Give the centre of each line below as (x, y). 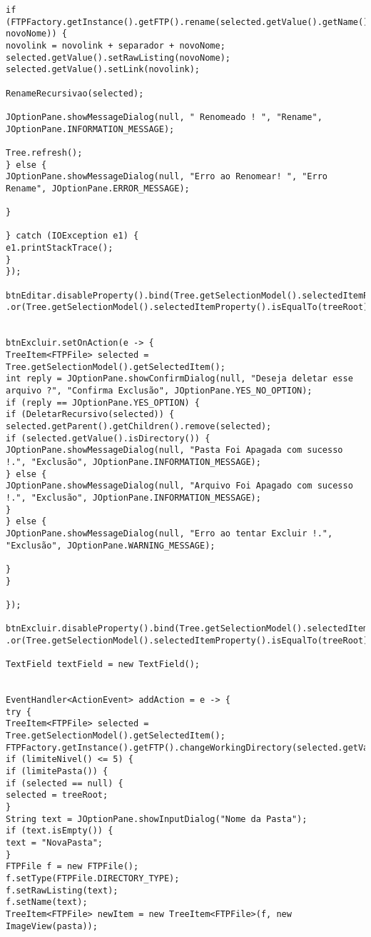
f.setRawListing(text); (62, 890)
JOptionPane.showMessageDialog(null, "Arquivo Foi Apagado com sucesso (179, 486)
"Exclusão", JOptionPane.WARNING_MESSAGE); (111, 545)
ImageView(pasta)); (52, 926)
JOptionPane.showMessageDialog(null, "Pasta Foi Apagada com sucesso (174, 450)
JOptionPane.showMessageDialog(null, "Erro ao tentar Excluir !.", (169, 533)
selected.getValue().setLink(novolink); (103, 70)
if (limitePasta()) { (57, 771)
